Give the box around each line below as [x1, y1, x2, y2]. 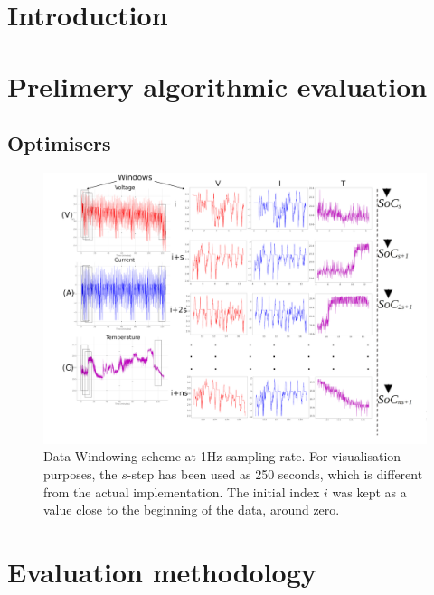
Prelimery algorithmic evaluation [7, 67, 428, 104]
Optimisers [7, 129, 111, 157]
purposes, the [43, 464, 118, 483]
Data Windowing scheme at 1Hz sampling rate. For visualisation [43, 447, 401, 466]
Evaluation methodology [7, 552, 316, 590]
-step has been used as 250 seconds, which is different [127, 464, 423, 483]
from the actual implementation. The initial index [43, 482, 320, 501]
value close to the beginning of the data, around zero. [43, 500, 340, 519]
